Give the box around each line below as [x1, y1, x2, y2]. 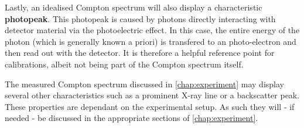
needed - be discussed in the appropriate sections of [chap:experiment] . [5, 112, 258, 124]
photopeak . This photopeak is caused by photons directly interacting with [5, 12, 276, 24]
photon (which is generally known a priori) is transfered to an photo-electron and [5, 35, 296, 47]
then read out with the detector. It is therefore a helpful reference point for [5, 47, 275, 59]
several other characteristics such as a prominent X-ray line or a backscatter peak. [5, 89, 300, 101]
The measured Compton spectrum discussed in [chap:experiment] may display [5, 77, 284, 90]
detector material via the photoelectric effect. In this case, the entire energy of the [5, 24, 300, 36]
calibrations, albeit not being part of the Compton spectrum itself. [5, 58, 244, 70]
